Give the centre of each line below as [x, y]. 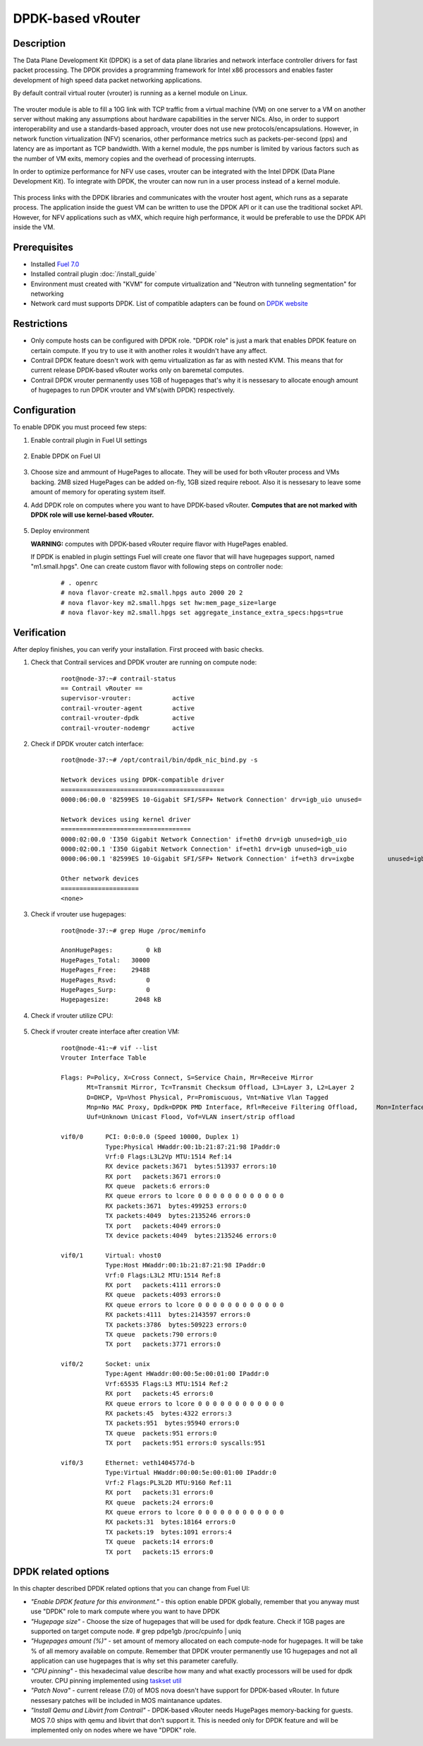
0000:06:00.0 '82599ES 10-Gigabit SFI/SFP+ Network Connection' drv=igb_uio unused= [211, 800]
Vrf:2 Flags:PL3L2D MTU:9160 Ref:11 [168, 1482]
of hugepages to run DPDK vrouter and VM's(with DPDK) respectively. [133, 390]
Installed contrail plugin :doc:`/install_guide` [94, 274]
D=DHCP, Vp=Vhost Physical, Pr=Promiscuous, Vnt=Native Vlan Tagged [208, 1097]
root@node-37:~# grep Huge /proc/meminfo [133, 931]
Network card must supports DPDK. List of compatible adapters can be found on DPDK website [169, 304]
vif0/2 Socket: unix [106, 1364]
